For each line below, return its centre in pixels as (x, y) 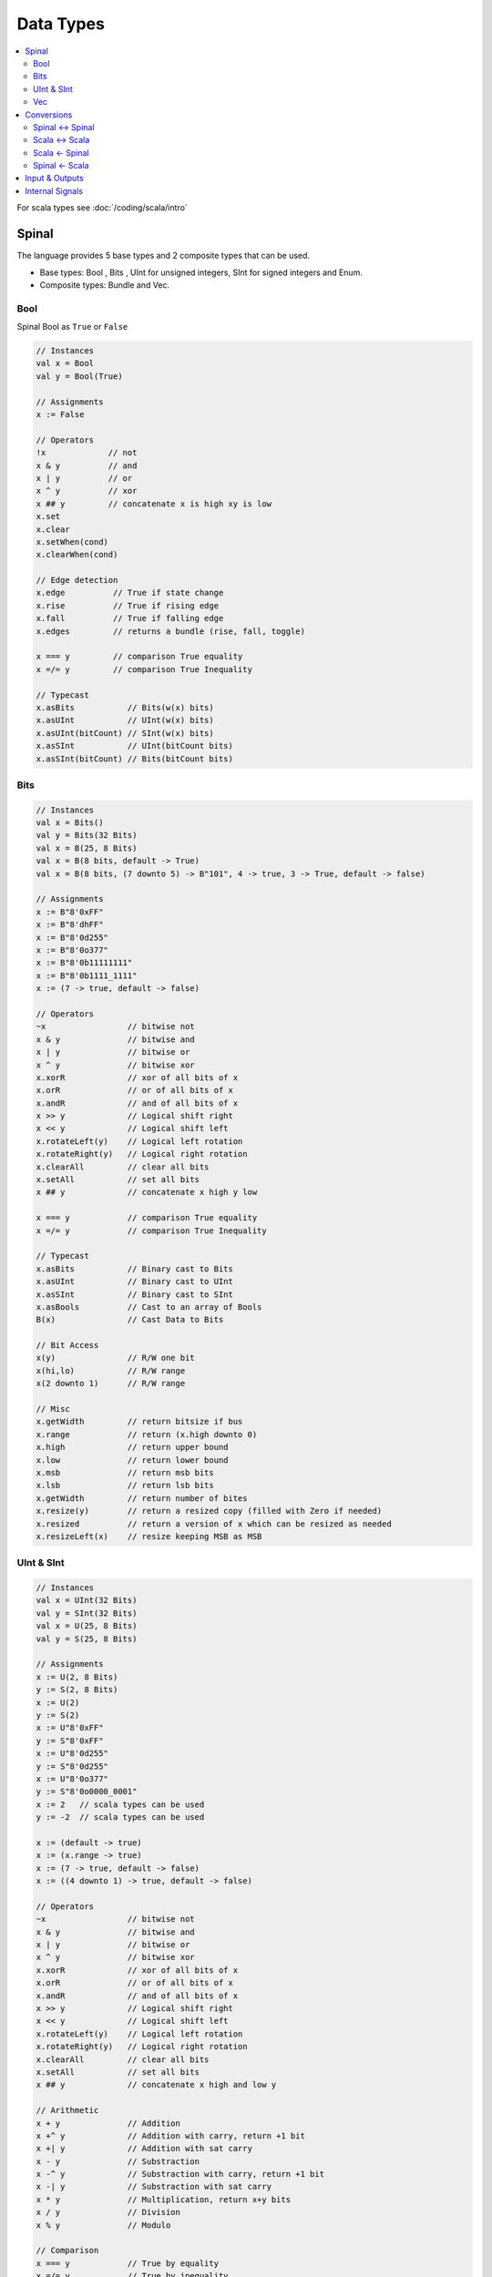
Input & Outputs (54, 179)
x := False (60, 414)
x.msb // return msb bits (125, 1472)
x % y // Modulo (103, 2225)
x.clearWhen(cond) (77, 555)
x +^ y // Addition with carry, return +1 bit (170, 2135)
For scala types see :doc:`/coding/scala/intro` (102, 208)
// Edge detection (77, 580)
